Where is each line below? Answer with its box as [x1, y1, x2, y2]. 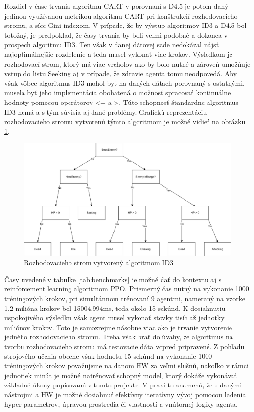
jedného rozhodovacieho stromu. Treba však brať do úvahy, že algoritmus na [4, 332, 233, 342]
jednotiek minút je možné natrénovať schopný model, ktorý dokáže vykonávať [4, 370, 237, 380]
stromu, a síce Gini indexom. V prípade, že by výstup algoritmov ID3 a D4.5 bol [4, 20, 247, 30]
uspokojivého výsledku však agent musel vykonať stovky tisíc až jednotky [4, 312, 225, 323]
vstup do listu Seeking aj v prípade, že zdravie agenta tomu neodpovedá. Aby [4, 68, 237, 78]
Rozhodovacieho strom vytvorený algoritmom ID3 [24, 257, 174, 268]
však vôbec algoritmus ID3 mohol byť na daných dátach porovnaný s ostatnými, [4, 77, 245, 88]
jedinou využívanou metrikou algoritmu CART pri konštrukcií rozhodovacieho [4, 10, 238, 21]
